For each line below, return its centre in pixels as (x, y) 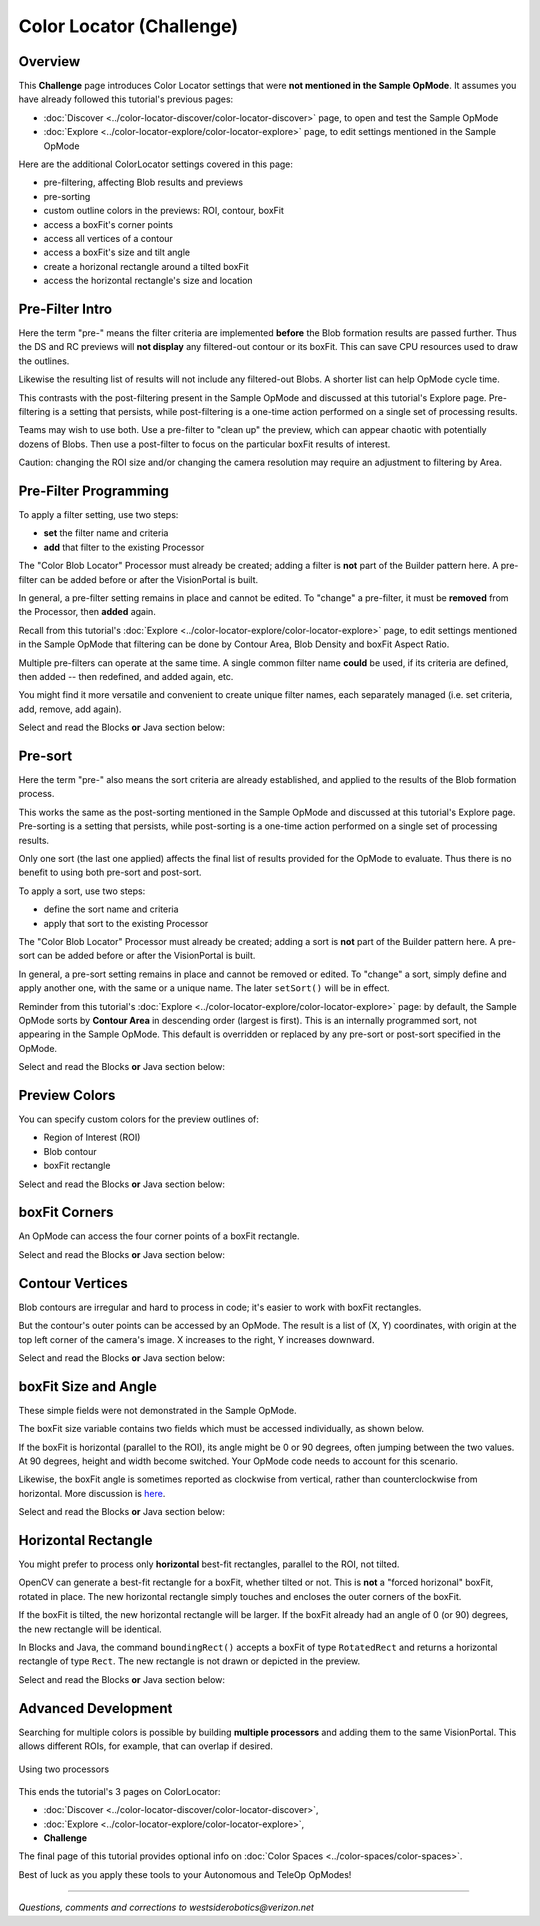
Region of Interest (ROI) (92, 1137)
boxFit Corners (66, 1212)
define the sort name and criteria (111, 909)
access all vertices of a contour (108, 238)
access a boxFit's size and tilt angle (116, 252)
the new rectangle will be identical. (90, 1629)
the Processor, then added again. (87, 612)
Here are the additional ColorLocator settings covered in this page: (156, 164)
